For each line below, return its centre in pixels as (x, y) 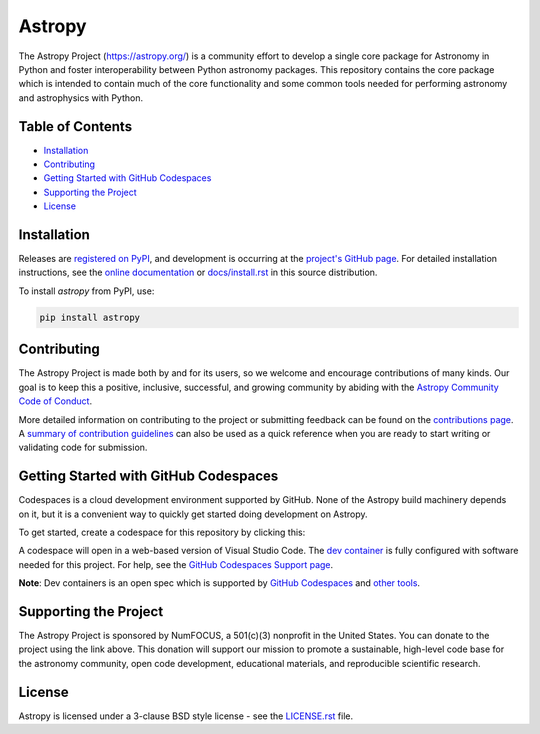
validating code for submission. (83, 447)
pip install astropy (89, 317)
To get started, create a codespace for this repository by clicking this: (162, 532)
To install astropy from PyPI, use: (86, 291)
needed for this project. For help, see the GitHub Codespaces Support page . (176, 564)
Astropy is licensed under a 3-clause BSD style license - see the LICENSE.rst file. (186, 716)
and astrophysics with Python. (81, 97)
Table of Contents (75, 126)
